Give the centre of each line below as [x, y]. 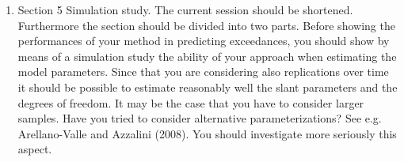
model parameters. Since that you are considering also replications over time [203, 72]
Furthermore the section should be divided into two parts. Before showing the [206, 25]
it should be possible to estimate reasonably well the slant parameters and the [208, 87]
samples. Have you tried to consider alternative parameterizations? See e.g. [200, 118]
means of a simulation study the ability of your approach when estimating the [207, 56]
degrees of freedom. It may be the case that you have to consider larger [191, 102]
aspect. [35, 149]
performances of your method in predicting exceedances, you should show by [204, 41]
